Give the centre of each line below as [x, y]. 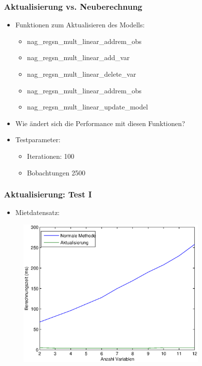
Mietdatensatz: [37, 212]
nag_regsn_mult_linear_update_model [87, 107]
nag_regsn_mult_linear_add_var [78, 57]
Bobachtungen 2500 [56, 172]
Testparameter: [38, 140]
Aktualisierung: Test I [48, 194]
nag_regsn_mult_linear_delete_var [82, 74]
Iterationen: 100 [51, 156]
